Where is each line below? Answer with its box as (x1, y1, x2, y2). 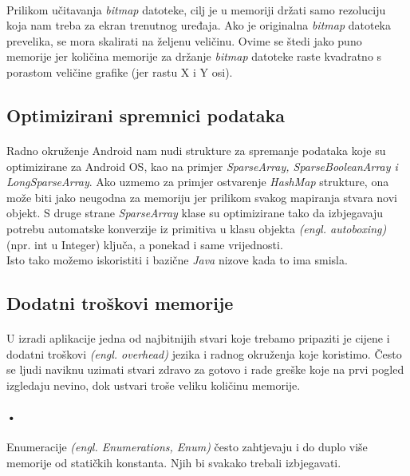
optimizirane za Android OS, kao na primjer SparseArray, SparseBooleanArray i (6, 157, 398, 174)
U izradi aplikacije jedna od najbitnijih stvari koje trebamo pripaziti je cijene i (6, 330, 390, 347)
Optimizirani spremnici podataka (6, 102, 286, 127)
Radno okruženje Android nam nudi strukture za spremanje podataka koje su (6, 141, 386, 158)
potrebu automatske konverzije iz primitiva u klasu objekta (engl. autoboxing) (6, 220, 387, 236)
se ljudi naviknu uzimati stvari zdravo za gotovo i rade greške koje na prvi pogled (6, 361, 404, 378)
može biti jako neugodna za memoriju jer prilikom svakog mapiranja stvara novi (6, 188, 397, 205)
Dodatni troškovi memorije (6, 291, 234, 315)
